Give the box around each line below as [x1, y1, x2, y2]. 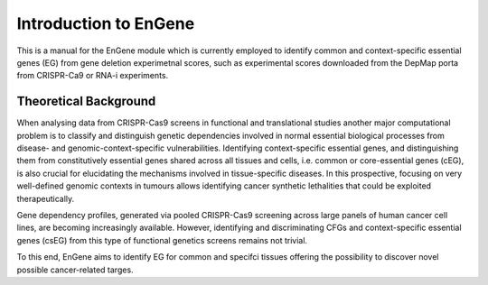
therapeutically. [16, 193, 75, 204]
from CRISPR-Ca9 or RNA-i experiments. [16, 70, 169, 81]
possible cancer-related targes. [16, 264, 135, 275]
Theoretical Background [16, 94, 156, 109]
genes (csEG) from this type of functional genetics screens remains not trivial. [16, 234, 307, 245]
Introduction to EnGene [16, 14, 195, 33]
